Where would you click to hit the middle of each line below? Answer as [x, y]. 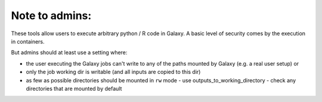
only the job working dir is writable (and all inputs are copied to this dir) [113, 72]
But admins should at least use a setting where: [69, 52]
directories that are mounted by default [74, 88]
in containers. [28, 41]
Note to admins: [51, 16]
